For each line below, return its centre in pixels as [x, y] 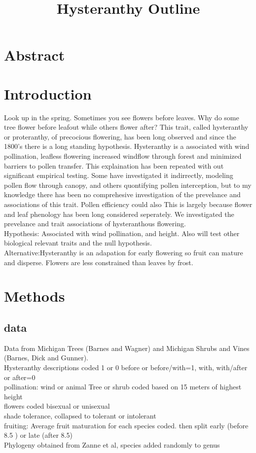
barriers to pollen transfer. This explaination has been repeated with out [114, 165]
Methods [35, 296]
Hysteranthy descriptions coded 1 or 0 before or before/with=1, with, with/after [126, 367]
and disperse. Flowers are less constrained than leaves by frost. [99, 262]
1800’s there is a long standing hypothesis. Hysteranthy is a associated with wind [127, 146]
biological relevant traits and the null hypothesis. [78, 243]
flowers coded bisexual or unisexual [57, 406]
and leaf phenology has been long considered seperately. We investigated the [119, 214]
